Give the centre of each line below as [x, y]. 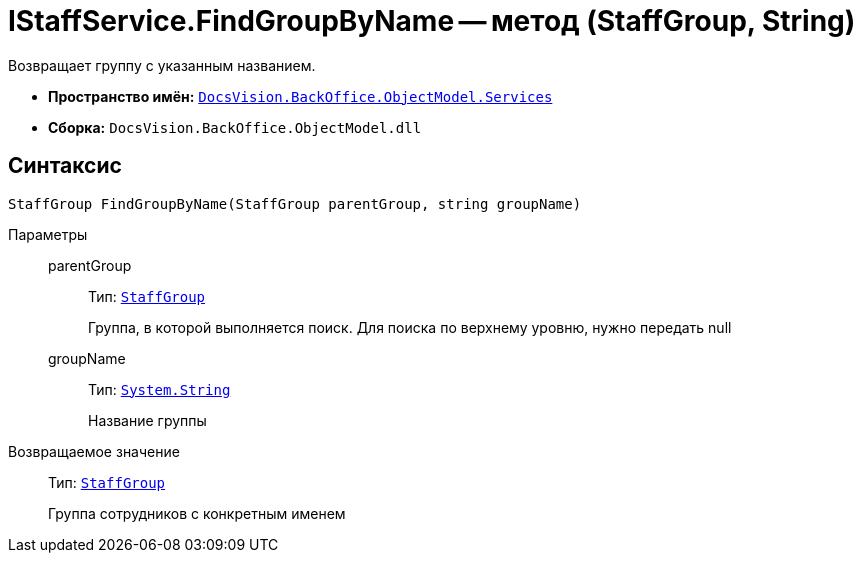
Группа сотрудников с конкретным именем [197, 513]
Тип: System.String [159, 389]
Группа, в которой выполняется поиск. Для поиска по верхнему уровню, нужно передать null [410, 327]
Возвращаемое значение [94, 451]
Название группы [147, 420]
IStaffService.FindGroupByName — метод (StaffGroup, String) [432, 21]
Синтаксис [65, 166]
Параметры [48, 234]
